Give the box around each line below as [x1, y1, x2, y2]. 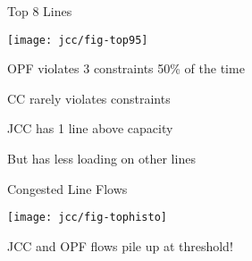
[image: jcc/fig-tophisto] [7, 211, 167, 224]
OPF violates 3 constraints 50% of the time [7, 59, 245, 78]
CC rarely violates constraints [7, 88, 171, 107]
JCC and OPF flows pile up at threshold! [7, 236, 233, 255]
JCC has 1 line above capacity [7, 119, 173, 138]
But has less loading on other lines [7, 149, 196, 168]
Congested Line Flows [7, 179, 128, 198]
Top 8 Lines [7, 2, 72, 20]
